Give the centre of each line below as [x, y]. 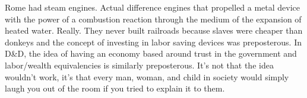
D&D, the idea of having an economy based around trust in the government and [151, 53]
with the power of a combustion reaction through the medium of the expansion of [153, 19]
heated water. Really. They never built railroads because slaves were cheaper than [154, 30]
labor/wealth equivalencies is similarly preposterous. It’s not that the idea [139, 65]
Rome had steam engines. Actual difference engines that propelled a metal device [153, 7]
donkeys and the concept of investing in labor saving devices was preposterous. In [153, 42]
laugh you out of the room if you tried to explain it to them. [115, 88]
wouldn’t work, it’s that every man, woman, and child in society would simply [147, 76]
